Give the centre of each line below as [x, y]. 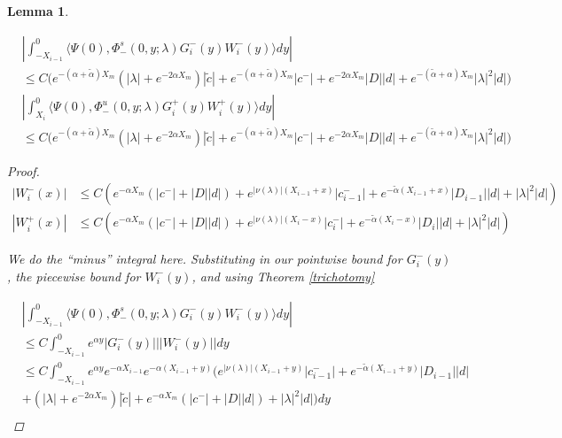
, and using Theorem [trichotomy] [283, 276]
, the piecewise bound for [74, 276]
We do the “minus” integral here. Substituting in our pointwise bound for [205, 259]
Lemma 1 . [38, 11]
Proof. [23, 170]
